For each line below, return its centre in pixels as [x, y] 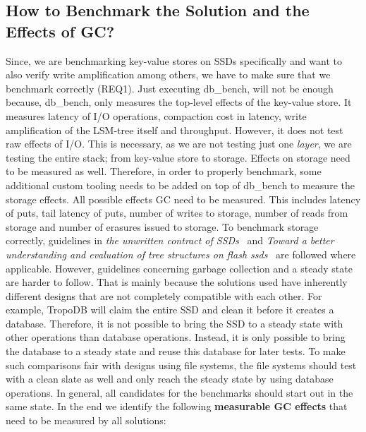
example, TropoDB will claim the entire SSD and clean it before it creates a [170, 310]
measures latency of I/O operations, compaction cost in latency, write [156, 115]
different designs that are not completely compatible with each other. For [164, 295]
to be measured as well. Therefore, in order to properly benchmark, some [164, 171]
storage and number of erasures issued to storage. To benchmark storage [162, 226]
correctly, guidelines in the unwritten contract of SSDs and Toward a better [170, 240]
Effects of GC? [60, 31]
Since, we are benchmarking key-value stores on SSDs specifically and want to [174, 60]
